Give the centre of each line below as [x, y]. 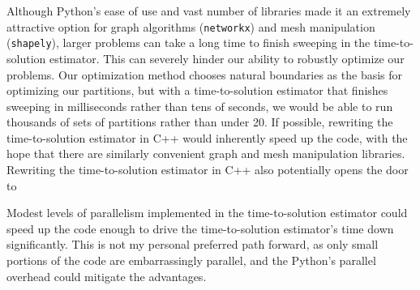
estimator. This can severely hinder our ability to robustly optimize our [227, 58]
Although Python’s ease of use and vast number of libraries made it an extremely [209, 11]
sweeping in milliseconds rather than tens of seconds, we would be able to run [200, 106]
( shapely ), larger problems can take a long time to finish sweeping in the [189, 43]
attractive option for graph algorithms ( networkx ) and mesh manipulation [191, 26]
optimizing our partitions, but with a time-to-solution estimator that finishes [197, 90]
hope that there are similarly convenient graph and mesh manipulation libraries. [206, 154]
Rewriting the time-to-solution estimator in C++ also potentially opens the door [208, 170]
